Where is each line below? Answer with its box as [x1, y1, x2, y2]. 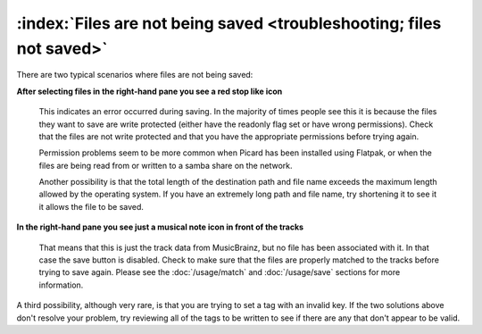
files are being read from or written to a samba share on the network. [38, 160, 293, 171]
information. [38, 280, 84, 290]
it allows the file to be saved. [38, 201, 145, 212]
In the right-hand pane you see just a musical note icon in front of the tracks [16, 221, 303, 232]
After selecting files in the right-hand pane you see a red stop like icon [16, 86, 283, 96]
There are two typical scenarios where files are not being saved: [16, 70, 253, 80]
